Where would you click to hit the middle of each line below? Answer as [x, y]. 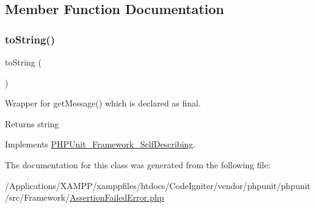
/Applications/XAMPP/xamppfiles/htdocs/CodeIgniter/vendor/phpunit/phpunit [158, 185]
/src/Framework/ [38, 197]
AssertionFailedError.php [117, 197]
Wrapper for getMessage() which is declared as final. [103, 103]
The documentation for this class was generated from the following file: [138, 164]
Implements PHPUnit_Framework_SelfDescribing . [100, 144]
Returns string [32, 123]
